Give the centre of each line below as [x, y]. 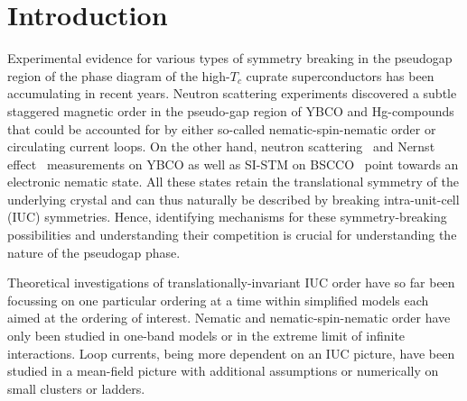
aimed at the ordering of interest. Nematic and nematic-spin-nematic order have [229, 318]
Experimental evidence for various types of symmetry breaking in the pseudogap [230, 58]
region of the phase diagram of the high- [119, 75]
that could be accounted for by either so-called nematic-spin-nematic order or [222, 128]
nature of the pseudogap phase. [94, 252]
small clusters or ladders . [76, 388]
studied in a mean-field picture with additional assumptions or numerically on [223, 371]
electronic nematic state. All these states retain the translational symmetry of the [233, 182]
